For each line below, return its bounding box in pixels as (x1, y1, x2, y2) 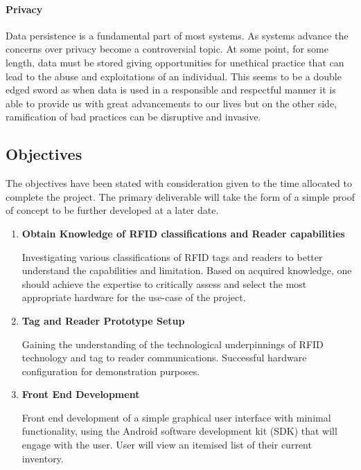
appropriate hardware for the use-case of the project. (21, 290, 246, 305)
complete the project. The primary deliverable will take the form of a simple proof (6, 189, 355, 204)
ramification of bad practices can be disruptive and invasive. (6, 109, 261, 124)
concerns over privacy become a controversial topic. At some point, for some (6, 42, 328, 56)
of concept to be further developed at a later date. (6, 203, 219, 217)
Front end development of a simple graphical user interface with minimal (21, 410, 331, 424)
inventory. (21, 451, 64, 465)
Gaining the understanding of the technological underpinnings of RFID (21, 336, 324, 351)
